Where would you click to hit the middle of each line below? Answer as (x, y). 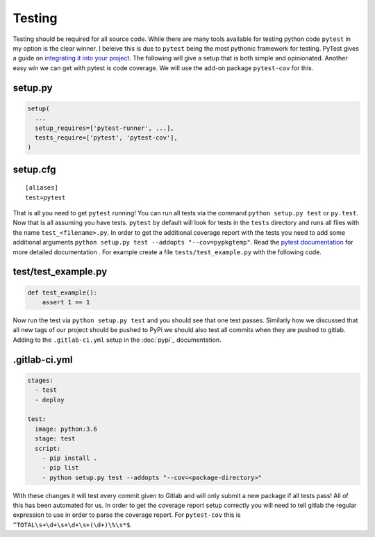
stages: (40, 380)
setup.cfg (34, 169)
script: (48, 448)
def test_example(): (62, 292)
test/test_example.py (60, 272)
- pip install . (69, 458)
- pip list (60, 468)
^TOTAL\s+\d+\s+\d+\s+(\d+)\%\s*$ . (72, 524)
